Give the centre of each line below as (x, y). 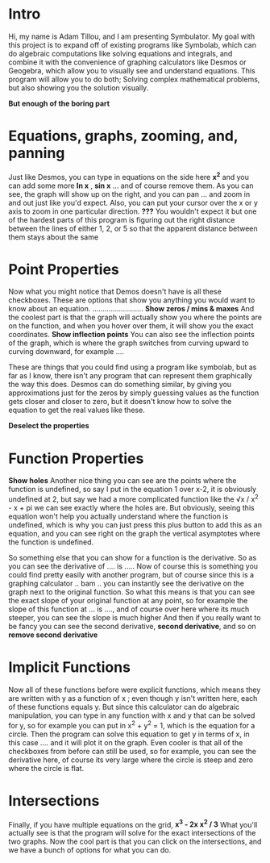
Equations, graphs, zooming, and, (123, 136)
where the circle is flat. (46, 768)
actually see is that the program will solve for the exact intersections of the (132, 833)
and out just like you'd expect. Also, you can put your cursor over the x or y (133, 202)
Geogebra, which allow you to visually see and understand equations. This (132, 70)
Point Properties (64, 269)
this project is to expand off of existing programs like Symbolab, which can (132, 44)
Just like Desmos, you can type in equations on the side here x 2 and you (129, 176)
